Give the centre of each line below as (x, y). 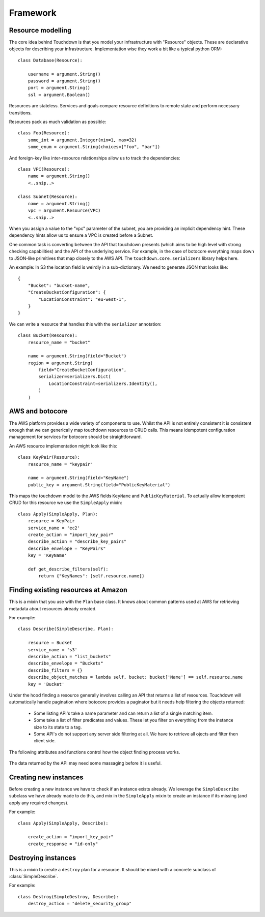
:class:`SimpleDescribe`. (34, 877)
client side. (45, 741)
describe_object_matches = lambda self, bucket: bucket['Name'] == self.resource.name (135, 677)
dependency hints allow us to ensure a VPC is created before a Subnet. (81, 235)
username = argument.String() (64, 74)
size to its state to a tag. (58, 727)
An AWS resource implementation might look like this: (63, 446)
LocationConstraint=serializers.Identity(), (103, 383)
